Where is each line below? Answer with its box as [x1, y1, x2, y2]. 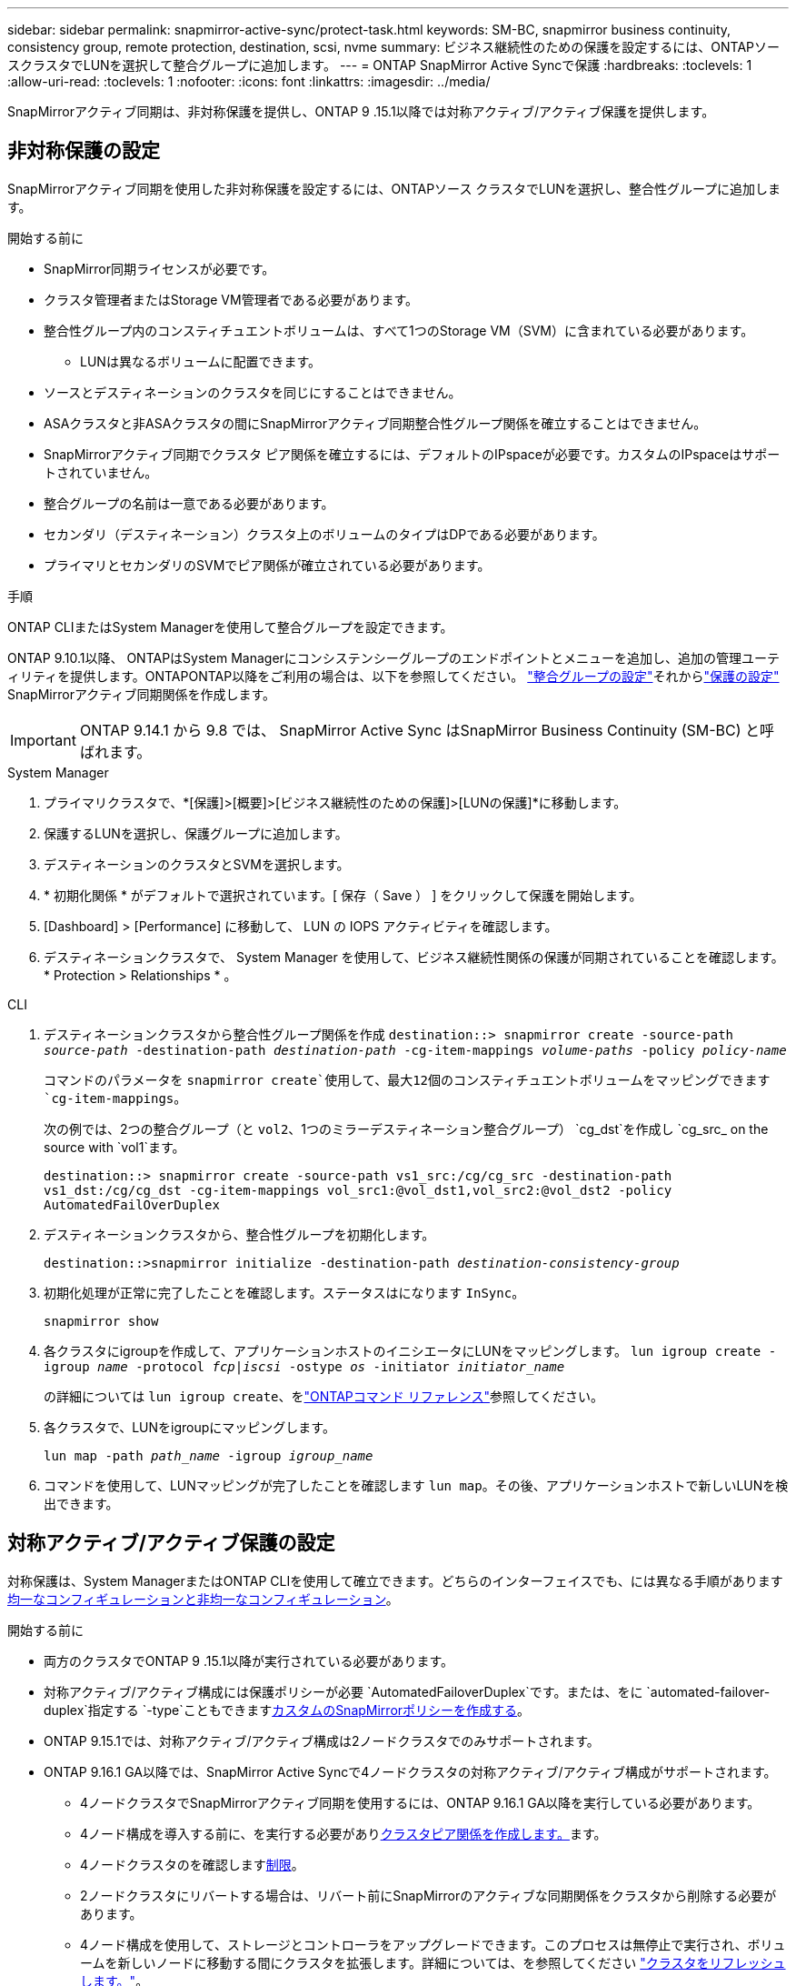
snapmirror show [44, 1313, 159, 1329]
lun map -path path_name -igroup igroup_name [44, 1448, 373, 1463]
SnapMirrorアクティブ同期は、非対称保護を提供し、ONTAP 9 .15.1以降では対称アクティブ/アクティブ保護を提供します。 [7, 104, 715, 119]
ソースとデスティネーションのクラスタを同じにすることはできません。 [44, 384, 462, 400]
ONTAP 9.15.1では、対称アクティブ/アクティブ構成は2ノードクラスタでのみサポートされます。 [44, 1732, 600, 1749]
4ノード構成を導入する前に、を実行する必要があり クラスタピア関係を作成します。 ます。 [80, 1825, 607, 1841]
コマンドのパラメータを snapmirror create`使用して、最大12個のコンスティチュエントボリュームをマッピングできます [44, 1071, 771, 1088]
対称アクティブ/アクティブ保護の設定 [7, 1531, 335, 1555]
